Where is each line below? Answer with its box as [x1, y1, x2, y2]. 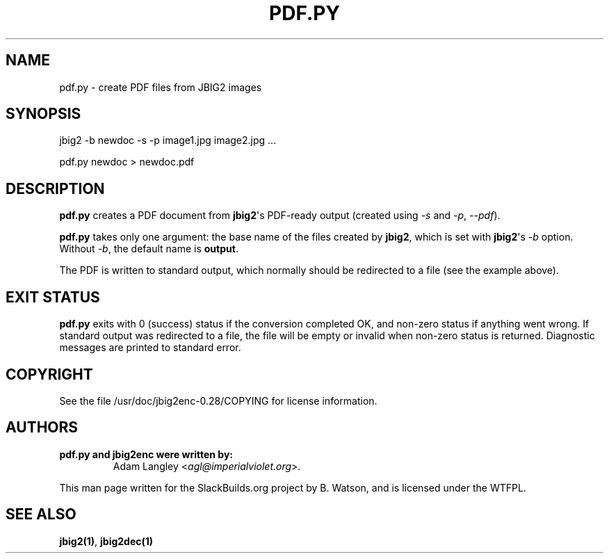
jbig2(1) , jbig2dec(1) [59, 535, 154, 547]
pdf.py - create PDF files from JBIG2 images [59, 81, 262, 93]
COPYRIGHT [6, 365, 93, 383]
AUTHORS [6, 419, 79, 437]
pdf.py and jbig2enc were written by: [59, 448, 234, 460]
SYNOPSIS [6, 105, 81, 123]
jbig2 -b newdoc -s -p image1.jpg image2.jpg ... [59, 134, 277, 147]
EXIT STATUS [6, 288, 100, 306]
